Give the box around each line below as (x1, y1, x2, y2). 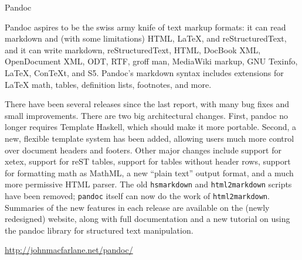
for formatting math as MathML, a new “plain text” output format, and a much (5, 166, 294, 179)
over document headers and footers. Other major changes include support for (5, 143, 281, 156)
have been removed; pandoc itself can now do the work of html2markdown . (5, 189, 270, 201)
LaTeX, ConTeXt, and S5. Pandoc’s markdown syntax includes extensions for (5, 66, 284, 78)
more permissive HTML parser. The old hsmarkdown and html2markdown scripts (5, 178, 292, 190)
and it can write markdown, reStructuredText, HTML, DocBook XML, (5, 43, 261, 56)
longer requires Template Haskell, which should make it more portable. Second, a (5, 121, 297, 133)
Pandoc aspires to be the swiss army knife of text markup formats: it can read (5, 20, 286, 33)
